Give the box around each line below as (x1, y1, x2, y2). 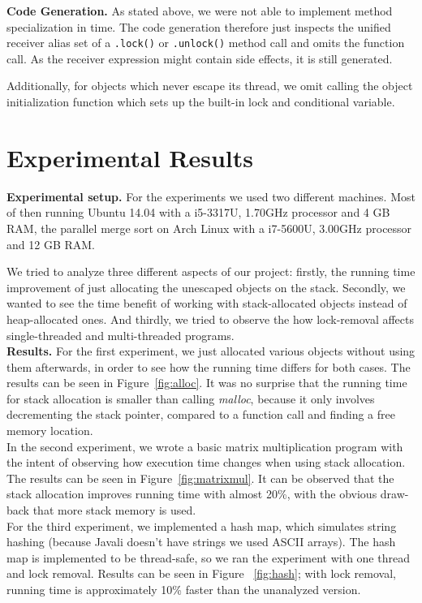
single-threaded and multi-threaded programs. (6, 326, 235, 343)
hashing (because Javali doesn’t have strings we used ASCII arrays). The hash (6, 533, 396, 550)
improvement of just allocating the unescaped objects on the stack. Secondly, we (6, 278, 406, 295)
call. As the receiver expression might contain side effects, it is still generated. (6, 50, 393, 67)
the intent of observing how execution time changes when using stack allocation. (6, 454, 406, 471)
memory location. (6, 422, 93, 439)
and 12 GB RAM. (6, 235, 95, 252)
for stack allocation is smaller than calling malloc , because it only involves (6, 390, 375, 407)
